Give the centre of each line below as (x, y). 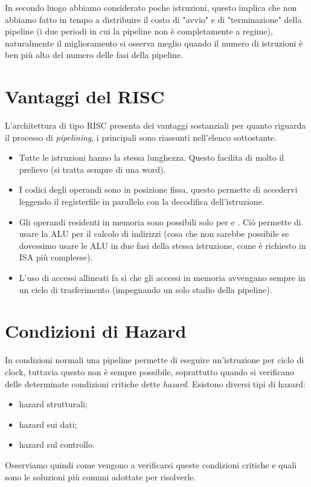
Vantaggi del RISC (85, 96)
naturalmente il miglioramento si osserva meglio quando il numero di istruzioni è (154, 43)
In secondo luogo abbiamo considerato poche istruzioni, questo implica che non (151, 7)
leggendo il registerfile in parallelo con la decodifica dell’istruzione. (142, 202)
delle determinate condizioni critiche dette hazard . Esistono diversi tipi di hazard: (155, 383)
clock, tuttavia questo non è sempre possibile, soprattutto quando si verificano (149, 371)
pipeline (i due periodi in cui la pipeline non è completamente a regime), (139, 31)
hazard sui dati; (48, 424)
